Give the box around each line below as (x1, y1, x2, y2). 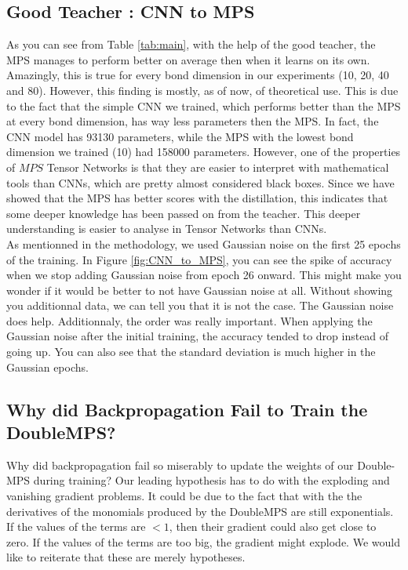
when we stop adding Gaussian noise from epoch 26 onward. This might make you (6, 267, 402, 283)
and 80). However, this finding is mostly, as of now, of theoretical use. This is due (6, 82, 399, 98)
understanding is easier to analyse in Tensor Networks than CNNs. (6, 220, 327, 237)
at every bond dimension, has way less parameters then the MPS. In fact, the (6, 113, 379, 129)
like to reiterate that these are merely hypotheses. (6, 549, 246, 565)
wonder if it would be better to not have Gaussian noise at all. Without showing (6, 281, 393, 298)
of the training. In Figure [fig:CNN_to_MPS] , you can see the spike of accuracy (6, 251, 392, 267)
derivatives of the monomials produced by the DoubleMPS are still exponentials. (6, 503, 394, 519)
